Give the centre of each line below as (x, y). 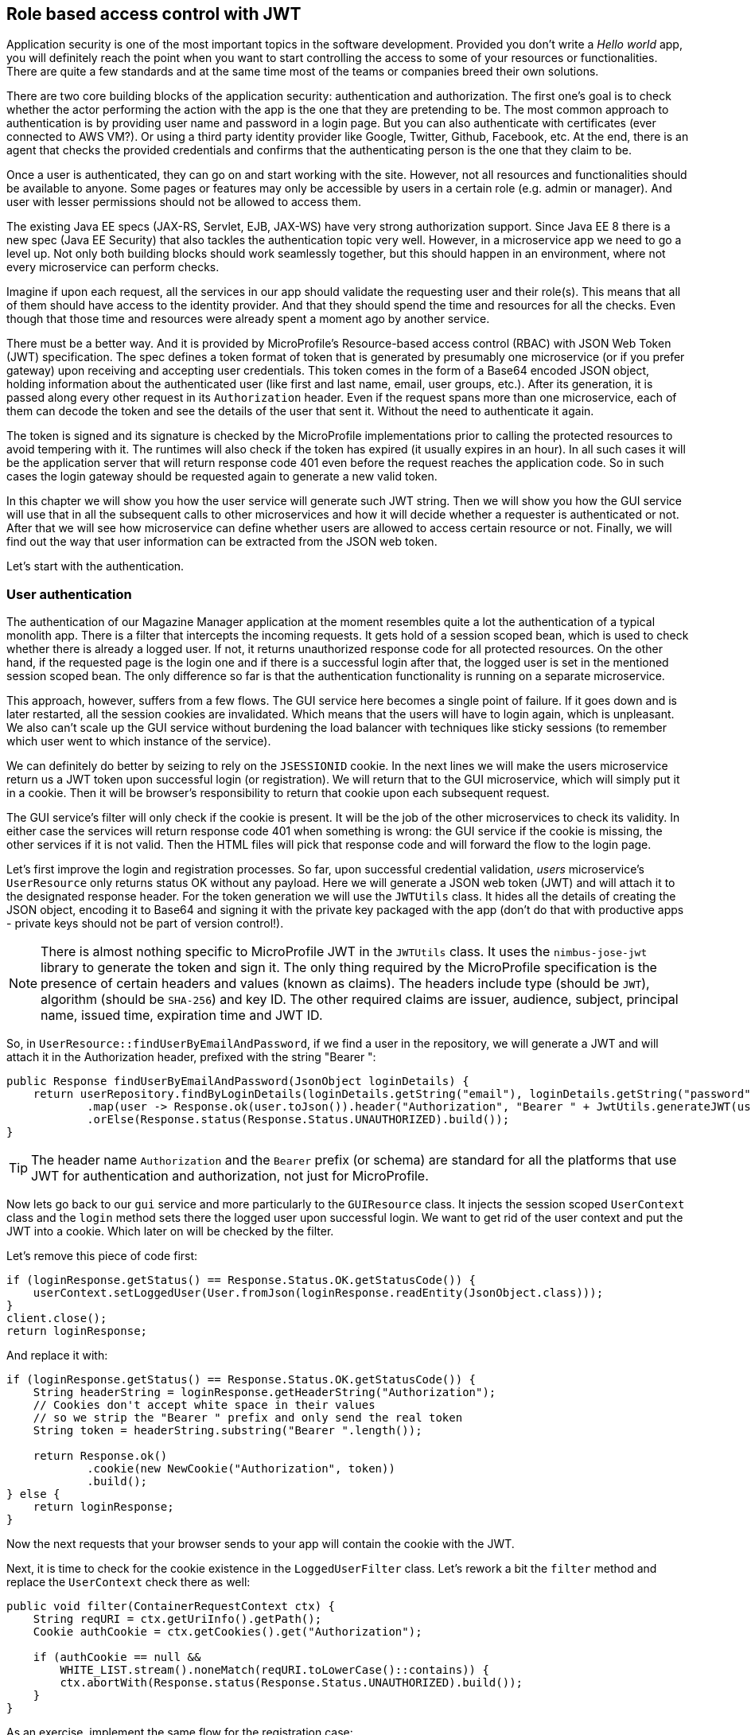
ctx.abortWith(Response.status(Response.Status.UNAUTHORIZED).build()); (292, 1683)
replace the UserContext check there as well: (128, 1582)
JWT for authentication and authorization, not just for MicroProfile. (230, 1176)
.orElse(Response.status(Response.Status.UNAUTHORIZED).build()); (298, 1120)
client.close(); (57, 1319)
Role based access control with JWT (154, 14)
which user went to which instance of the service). (139, 741)
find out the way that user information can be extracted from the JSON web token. (222, 542)
